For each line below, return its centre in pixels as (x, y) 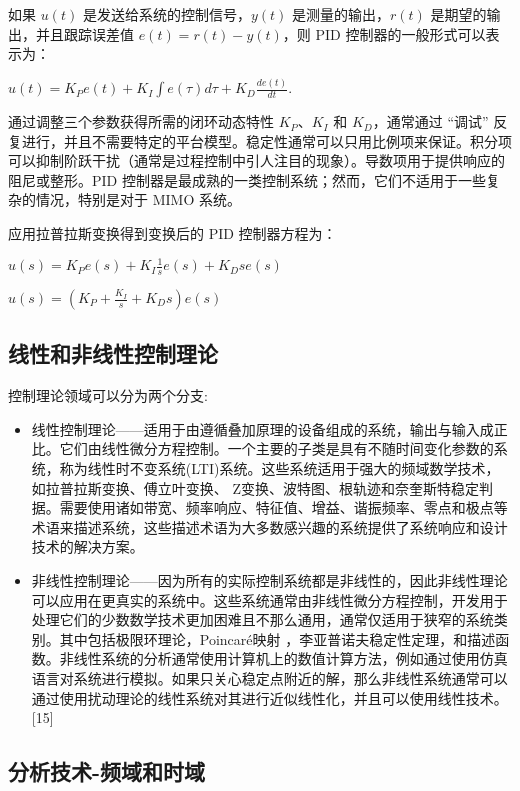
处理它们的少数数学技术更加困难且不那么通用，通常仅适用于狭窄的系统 (262, 619)
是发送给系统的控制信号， (166, 14)
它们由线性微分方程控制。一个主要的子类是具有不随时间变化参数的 (276, 448)
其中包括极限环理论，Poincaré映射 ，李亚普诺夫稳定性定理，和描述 (277, 638)
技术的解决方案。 (87, 546)
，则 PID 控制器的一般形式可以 (384, 33)
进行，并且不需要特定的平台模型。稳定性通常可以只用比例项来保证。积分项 (266, 140)
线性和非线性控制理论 (113, 353)
